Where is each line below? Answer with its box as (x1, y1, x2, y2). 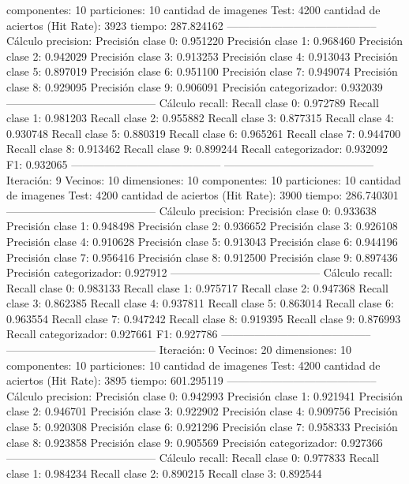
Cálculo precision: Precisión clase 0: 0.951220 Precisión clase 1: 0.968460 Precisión (6, 32, 403, 49)
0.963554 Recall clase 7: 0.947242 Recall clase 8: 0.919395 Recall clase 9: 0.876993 (6, 310, 401, 326)
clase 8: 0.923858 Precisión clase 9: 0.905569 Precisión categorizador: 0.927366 (6, 434, 383, 450)
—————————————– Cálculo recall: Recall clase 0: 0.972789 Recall (6, 94, 379, 110)
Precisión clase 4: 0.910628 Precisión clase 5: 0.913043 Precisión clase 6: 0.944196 (6, 233, 398, 249)
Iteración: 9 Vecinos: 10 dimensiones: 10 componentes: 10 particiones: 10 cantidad (6, 171, 401, 188)
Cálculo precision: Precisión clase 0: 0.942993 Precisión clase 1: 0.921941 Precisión (6, 387, 403, 404)
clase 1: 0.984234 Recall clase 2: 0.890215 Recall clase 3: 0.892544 (6, 464, 322, 481)
